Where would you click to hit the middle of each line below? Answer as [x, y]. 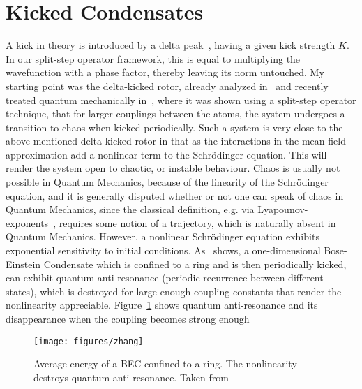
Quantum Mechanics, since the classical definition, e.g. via [130, 209]
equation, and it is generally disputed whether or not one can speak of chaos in [175, 195]
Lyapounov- [283, 209]
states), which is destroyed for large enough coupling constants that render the [174, 291]
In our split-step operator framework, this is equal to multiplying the [153, 58]
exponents [27, 222]
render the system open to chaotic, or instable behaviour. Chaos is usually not [173, 168]
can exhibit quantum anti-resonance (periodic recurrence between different [165, 278]
